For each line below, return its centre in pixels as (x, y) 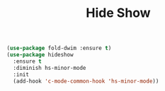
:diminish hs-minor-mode (50, 68)
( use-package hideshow (40, 55)
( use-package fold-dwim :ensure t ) (59, 48)
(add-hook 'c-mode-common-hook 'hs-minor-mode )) (86, 81)
